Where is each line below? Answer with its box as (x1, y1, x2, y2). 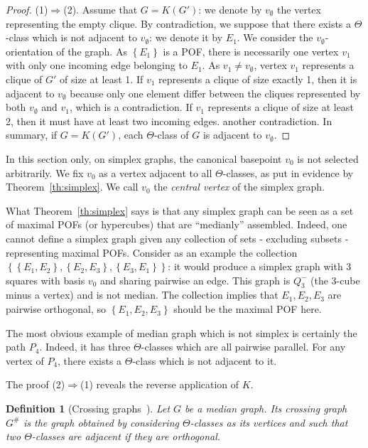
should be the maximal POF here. (173, 302, 322, 316)
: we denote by (198, 2, 262, 16)
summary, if (6, 127, 58, 142)
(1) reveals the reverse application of (80, 377, 239, 392)
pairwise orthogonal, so (6, 302, 107, 316)
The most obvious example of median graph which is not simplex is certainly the (6, 325, 357, 340)
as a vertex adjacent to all (99, 165, 212, 180)
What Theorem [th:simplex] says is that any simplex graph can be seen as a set (6, 203, 354, 218)
